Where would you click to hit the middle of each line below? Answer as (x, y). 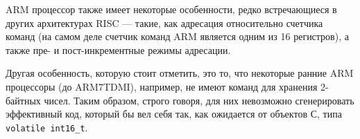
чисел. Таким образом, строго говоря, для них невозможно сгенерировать (199, 100)
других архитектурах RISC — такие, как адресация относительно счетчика (164, 22)
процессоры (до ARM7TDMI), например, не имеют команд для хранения (162, 86)
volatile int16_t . (47, 127)
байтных (23, 100)
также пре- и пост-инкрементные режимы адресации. (118, 49)
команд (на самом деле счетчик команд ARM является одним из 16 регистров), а (177, 36)
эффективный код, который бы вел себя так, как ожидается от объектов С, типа (174, 114)
